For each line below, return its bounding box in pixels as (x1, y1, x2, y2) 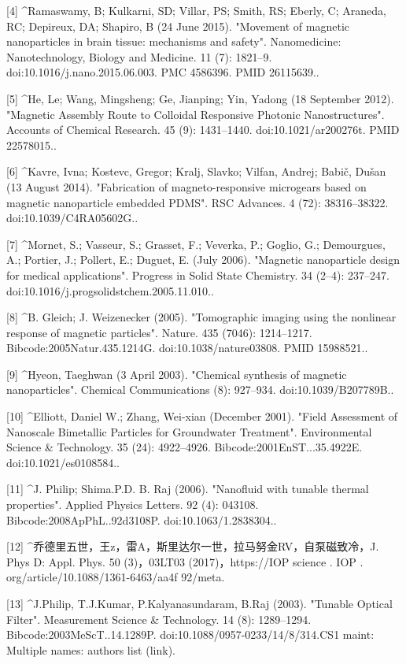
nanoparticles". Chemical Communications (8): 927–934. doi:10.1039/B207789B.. (6, 381, 394, 398)
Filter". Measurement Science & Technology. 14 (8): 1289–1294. (6, 610, 312, 627)
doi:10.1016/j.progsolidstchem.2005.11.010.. (6, 282, 214, 299)
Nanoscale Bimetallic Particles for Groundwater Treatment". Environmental (6, 423, 372, 440)
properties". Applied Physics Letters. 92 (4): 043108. (6, 496, 259, 513)
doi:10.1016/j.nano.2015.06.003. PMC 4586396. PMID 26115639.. (6, 64, 319, 80)
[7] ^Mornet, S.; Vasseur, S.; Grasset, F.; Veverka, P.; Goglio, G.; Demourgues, (6, 236, 386, 252)
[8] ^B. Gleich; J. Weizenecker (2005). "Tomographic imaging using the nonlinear (6, 309, 397, 325)
